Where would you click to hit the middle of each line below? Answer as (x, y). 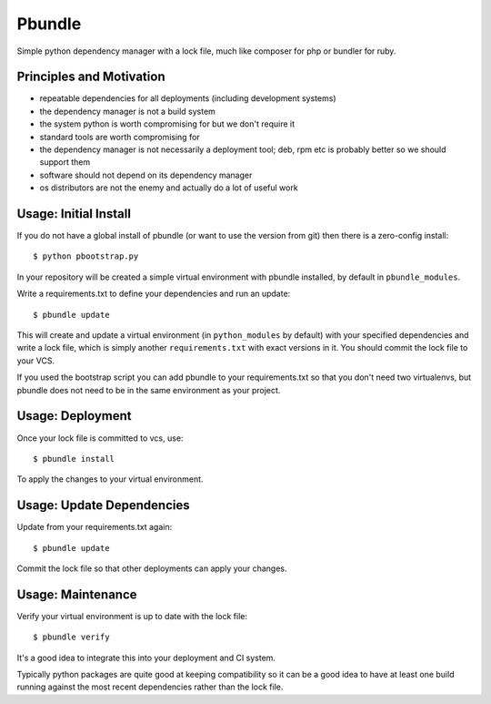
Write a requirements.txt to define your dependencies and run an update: (154, 294)
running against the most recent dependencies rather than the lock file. (150, 687)
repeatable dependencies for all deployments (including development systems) (188, 98)
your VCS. (35, 361)
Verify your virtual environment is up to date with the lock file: (132, 616)
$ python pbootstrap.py (86, 256)
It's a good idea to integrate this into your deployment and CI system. (146, 658)
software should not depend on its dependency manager (146, 175)
